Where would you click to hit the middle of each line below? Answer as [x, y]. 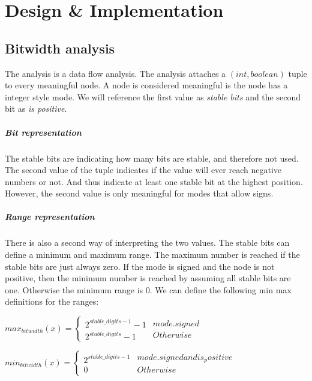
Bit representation [43, 132]
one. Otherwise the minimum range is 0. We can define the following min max [148, 289]
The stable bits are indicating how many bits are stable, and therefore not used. [152, 158]
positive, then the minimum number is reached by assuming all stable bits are [148, 278]
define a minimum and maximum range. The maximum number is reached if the [152, 255]
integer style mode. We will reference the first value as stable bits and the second [153, 96]
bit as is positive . [36, 108]
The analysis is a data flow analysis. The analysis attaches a [115, 73]
